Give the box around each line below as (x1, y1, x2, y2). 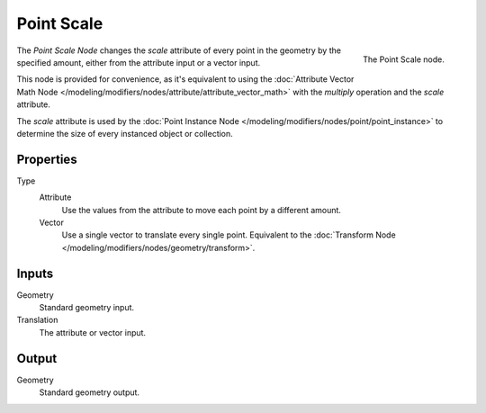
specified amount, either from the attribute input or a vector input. (16, 57, 261, 67)
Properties (16, 151, 77, 166)
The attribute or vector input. (39, 327, 147, 337)
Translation (16, 315, 58, 326)
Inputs (16, 265, 54, 281)
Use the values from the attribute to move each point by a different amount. (61, 204, 342, 215)
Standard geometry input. (39, 302, 135, 313)
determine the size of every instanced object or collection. (16, 128, 233, 139)
